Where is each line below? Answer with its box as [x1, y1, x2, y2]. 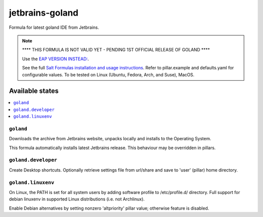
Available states [9, 87, 59, 95]
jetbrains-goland [9, 7, 79, 18]
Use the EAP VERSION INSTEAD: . [22, 56, 90, 62]
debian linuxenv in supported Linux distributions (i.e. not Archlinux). [9, 196, 145, 202]
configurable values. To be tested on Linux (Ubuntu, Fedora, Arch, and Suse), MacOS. [22, 71, 195, 78]
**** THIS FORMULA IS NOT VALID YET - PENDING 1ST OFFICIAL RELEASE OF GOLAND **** [22, 47, 210, 53]
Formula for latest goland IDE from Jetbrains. [9, 24, 99, 30]
